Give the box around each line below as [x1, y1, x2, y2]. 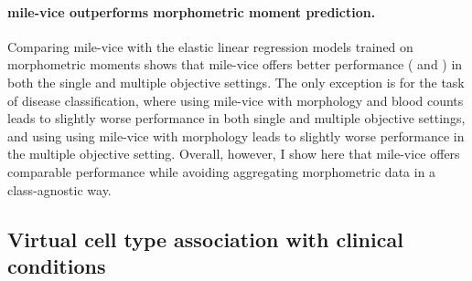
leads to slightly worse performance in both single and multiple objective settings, [7, 109, 466, 128]
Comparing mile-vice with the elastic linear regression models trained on [7, 36, 413, 56]
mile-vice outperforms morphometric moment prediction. [7, 2, 376, 21]
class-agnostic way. [7, 180, 112, 199]
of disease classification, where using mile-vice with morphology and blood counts [7, 90, 464, 109]
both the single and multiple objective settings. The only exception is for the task [7, 72, 465, 91]
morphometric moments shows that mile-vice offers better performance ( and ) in [7, 55, 463, 74]
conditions [7, 251, 106, 279]
